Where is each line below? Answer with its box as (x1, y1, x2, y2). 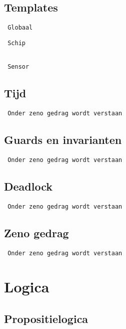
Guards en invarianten (4, 132, 122, 147)
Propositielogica (4, 311, 88, 326)
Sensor (7, 63, 29, 71)
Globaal (7, 24, 33, 32)
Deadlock (4, 178, 52, 194)
